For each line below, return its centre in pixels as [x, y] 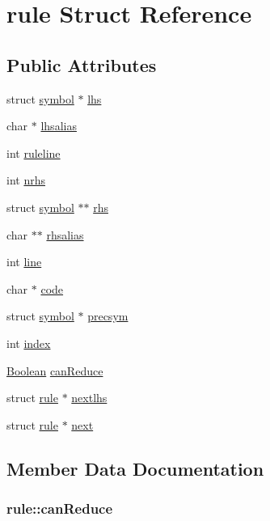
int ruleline [34, 152]
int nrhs [26, 180]
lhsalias [59, 126]
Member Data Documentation [135, 468]
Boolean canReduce [55, 370]
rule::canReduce [60, 508]
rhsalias [65, 234]
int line [24, 262]
